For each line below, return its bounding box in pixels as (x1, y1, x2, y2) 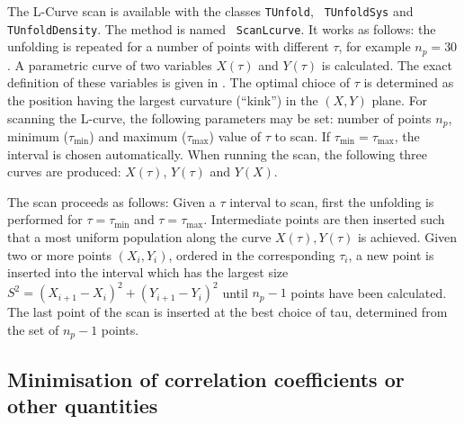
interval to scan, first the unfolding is (229, 192, 434, 211)
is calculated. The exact (321, 55, 452, 74)
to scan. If (274, 127, 331, 145)
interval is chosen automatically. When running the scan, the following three (7, 144, 428, 163)
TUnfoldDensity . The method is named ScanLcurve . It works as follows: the (7, 19, 436, 38)
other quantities (7, 392, 158, 419)
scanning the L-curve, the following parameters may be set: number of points (7, 108, 432, 127)
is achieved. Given (357, 227, 458, 246)
